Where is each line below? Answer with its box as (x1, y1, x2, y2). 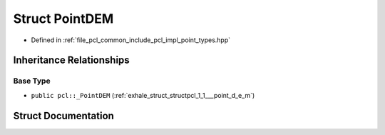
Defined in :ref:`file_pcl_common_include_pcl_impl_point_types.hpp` (31, 36, 231, 44)
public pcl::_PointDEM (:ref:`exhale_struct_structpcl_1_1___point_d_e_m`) (31, 91, 255, 99)
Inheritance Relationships (13, 54, 130, 66)
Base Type (13, 76, 51, 86)
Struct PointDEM (13, 11, 114, 26)
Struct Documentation (13, 109, 114, 121)
